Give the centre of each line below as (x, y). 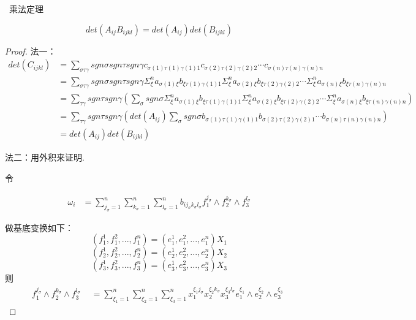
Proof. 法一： (31, 51)
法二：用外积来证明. (45, 157)
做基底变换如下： (39, 227)
